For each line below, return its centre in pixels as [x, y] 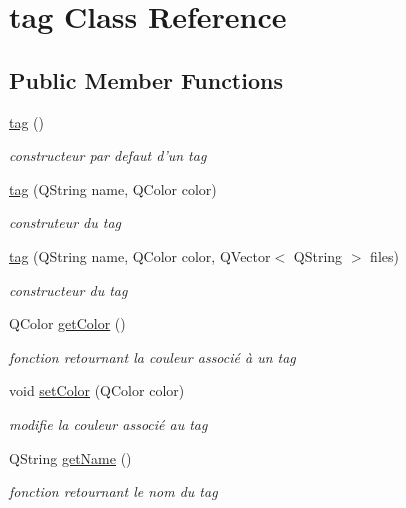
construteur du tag [65, 222]
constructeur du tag [68, 289]
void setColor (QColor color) [97, 390]
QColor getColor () [67, 323]
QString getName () [70, 457]
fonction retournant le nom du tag [113, 491]
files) [384, 255]
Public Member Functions [146, 79]
